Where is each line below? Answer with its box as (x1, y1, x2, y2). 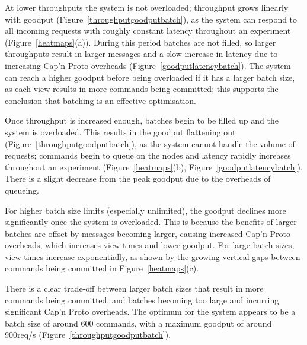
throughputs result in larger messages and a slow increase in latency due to (5, 48, 278, 60)
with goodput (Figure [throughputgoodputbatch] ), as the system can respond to (5, 12, 298, 25)
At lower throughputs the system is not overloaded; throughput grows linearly (5, 1, 289, 13)
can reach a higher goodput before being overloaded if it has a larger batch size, (5, 71, 295, 83)
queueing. (5, 183, 39, 196)
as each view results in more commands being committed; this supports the (5, 83, 279, 95)
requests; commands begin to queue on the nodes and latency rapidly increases (5, 149, 291, 162)
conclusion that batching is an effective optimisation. (5, 94, 197, 106)
